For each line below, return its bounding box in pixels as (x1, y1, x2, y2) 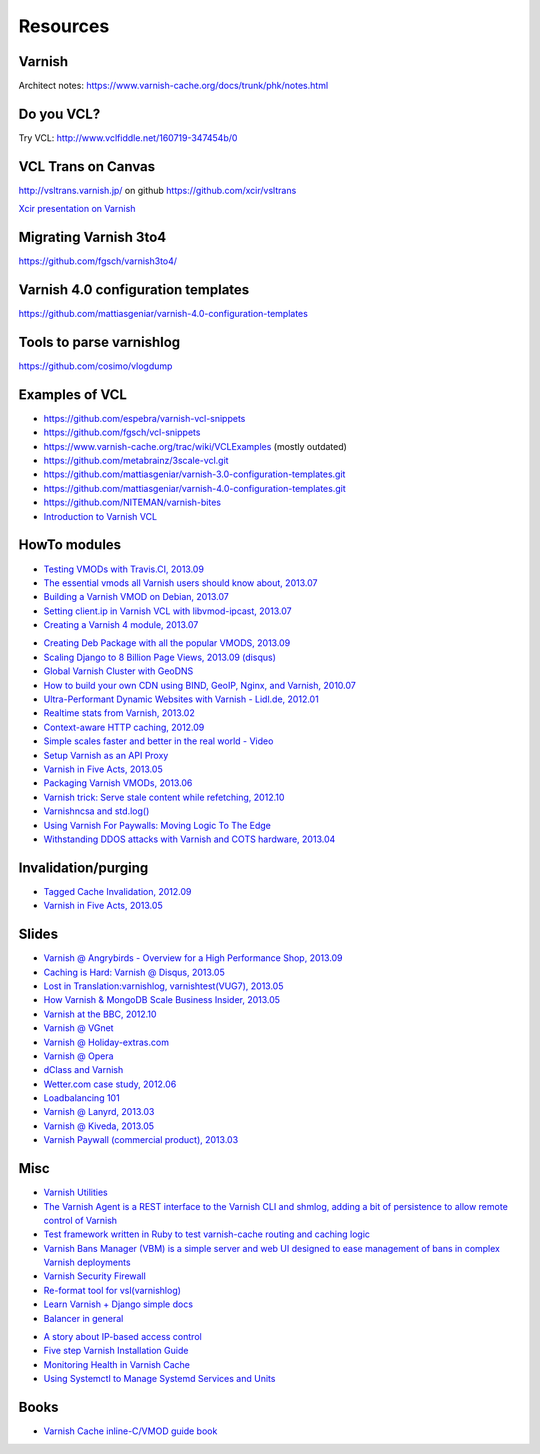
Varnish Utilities (43, 1186, 109, 1199)
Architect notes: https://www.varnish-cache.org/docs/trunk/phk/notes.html (18, 80, 329, 92)
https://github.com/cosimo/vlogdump (18, 360, 173, 372)
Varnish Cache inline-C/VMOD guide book (43, 1425, 218, 1437)
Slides (18, 926, 59, 943)
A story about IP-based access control (43, 1331, 202, 1343)
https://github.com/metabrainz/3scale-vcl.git (43, 455, 229, 467)
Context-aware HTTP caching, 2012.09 (43, 721, 205, 733)
